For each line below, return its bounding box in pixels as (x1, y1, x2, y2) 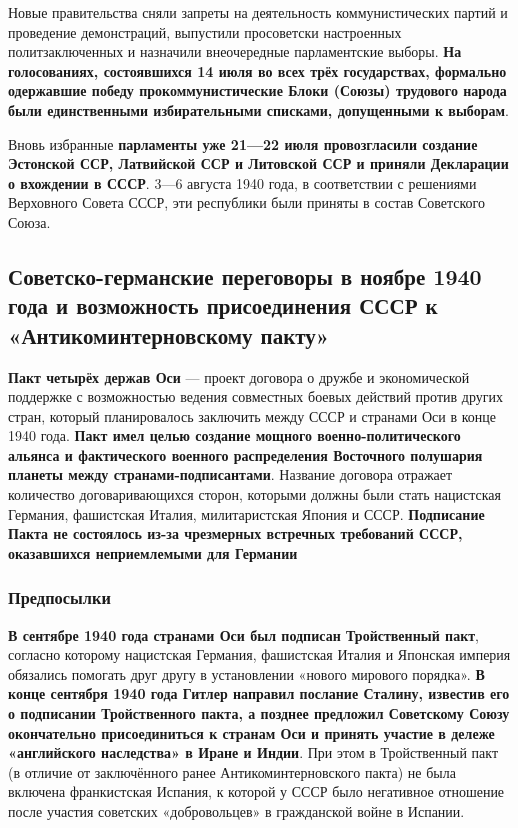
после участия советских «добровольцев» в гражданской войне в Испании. (8, 801, 465, 822)
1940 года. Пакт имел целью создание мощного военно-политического (8, 425, 461, 446)
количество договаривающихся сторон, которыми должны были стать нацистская (8, 484, 501, 505)
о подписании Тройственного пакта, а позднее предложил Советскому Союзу (8, 703, 510, 724)
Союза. (8, 211, 51, 232)
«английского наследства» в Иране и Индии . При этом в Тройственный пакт (8, 742, 499, 763)
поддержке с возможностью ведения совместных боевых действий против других (8, 386, 503, 407)
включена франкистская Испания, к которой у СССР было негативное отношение (8, 781, 505, 802)
